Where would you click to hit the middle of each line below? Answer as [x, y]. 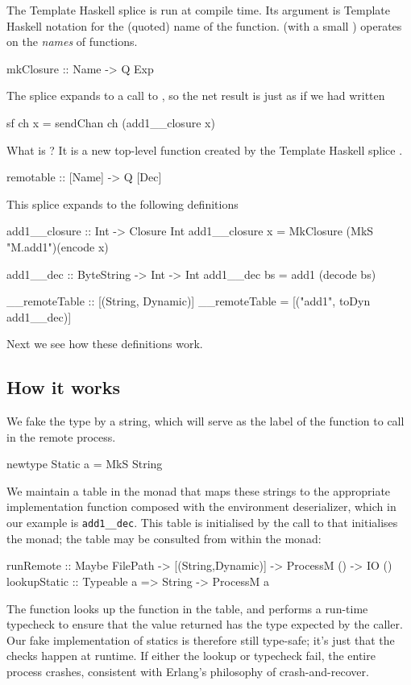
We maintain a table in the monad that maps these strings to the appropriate [199, 490]
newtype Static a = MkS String [85, 464]
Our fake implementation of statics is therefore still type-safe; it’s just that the [201, 639]
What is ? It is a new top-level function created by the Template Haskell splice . [205, 149]
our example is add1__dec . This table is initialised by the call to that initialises [202, 523]
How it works [64, 387]
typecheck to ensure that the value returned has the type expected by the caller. [205, 624]
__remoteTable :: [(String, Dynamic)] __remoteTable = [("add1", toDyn [189, 301]
